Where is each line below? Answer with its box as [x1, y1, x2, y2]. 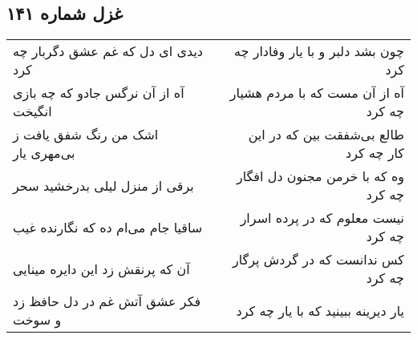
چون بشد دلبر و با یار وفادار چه [233, 42, 404, 61]
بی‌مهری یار [13, 143, 75, 163]
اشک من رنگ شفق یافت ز [13, 125, 159, 144]
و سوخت [13, 310, 62, 329]
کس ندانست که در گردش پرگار [232, 250, 404, 269]
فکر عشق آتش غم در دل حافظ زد [13, 292, 201, 311]
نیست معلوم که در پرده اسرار [240, 208, 404, 228]
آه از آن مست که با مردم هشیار [229, 83, 404, 103]
